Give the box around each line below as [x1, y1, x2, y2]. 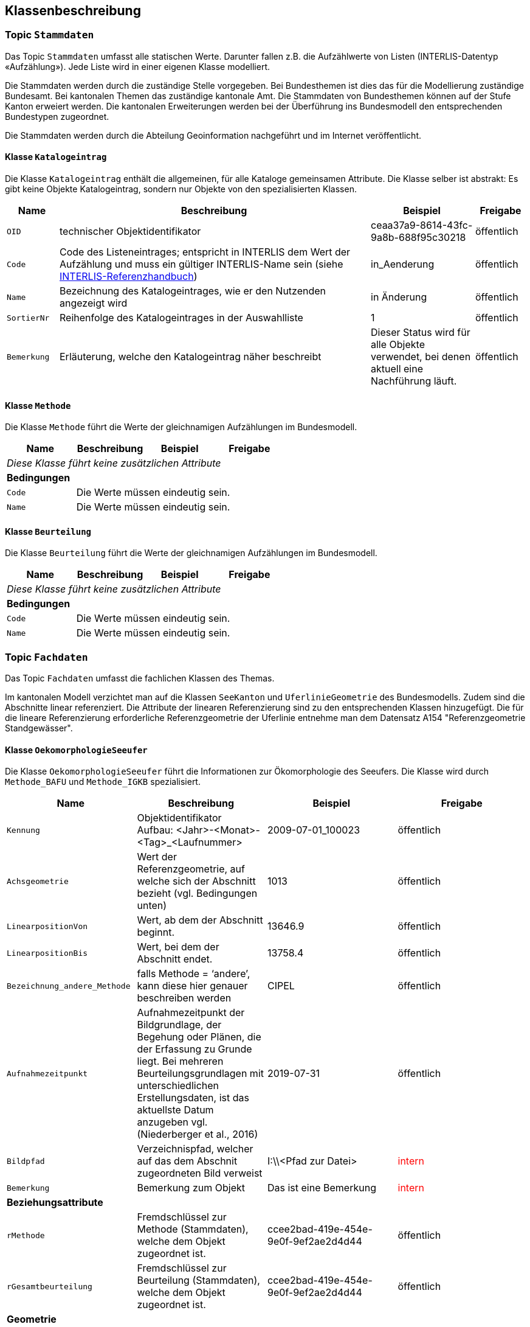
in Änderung [371, 291, 427, 304]
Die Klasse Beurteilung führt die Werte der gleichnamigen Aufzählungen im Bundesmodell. [5, 548, 377, 559]
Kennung [7, 825, 40, 835]
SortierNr [7, 313, 50, 322]
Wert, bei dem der [137, 941, 219, 953]
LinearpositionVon [7, 921, 88, 931]
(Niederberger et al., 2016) [137, 1128, 258, 1141]
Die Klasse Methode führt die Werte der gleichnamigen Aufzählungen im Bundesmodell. [5, 422, 357, 433]
